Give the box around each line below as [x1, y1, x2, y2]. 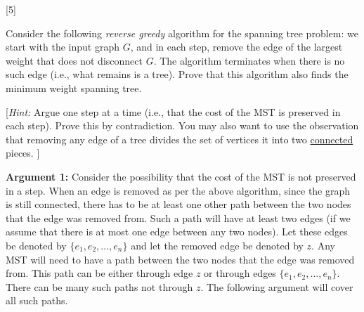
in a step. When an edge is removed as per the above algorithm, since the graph [6, 183, 351, 197]
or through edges [204, 266, 276, 280]
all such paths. [6, 293, 68, 308]
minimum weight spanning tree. [6, 80, 142, 95]
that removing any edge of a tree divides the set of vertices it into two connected [6, 131, 353, 146]
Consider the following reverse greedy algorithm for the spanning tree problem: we [6, 25, 358, 40]
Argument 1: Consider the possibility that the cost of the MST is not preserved [6, 169, 356, 183]
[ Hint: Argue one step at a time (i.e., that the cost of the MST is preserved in [6, 104, 341, 119]
